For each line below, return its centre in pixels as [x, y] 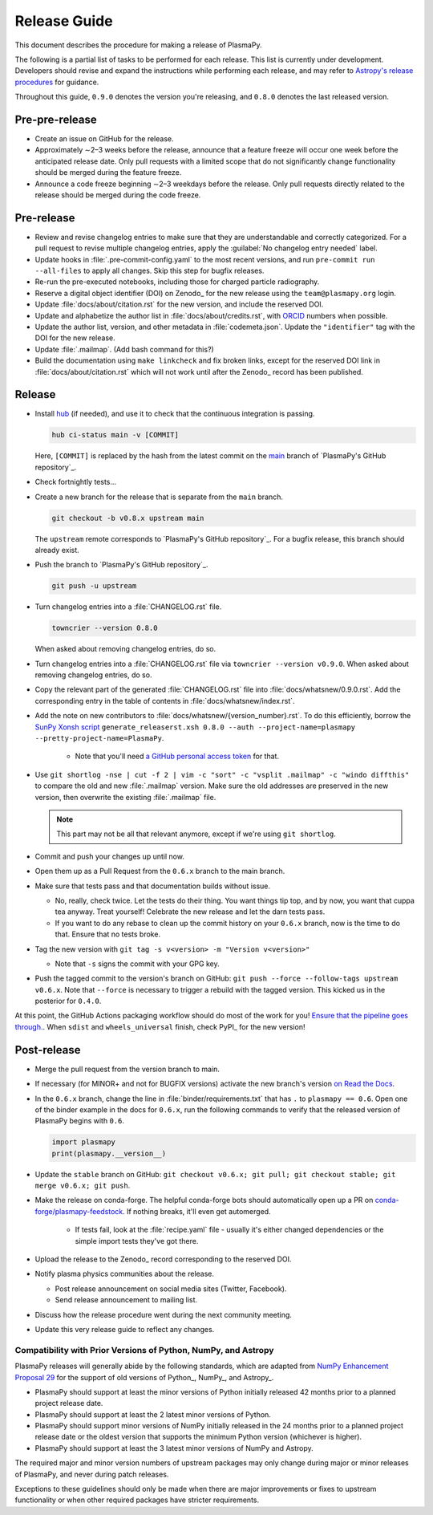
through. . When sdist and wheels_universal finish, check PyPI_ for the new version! [160, 1026]
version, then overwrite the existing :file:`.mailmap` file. [125, 797]
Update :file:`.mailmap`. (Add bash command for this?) [124, 349]
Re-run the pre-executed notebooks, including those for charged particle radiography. [177, 282]
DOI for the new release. [75, 338]
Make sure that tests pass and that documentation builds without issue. [153, 886]
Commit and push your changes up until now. [109, 856]
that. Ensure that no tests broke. [107, 934]
